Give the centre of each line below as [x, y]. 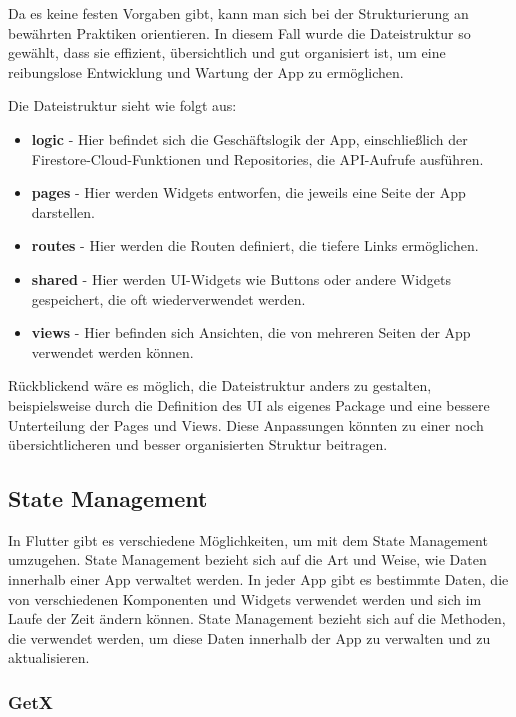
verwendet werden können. [112, 351]
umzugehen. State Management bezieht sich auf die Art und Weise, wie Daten [247, 559]
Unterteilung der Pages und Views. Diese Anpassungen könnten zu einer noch [246, 424]
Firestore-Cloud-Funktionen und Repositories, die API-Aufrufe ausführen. [257, 158]
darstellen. [63, 211]
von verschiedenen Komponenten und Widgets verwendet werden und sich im [245, 598]
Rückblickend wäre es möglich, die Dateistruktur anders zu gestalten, [220, 385]
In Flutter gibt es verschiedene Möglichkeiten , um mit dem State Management [248, 539]
